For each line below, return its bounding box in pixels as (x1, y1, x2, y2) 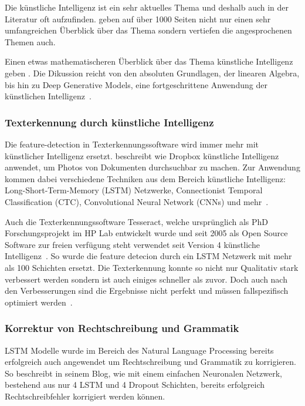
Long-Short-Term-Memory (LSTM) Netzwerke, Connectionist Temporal (5, 184, 263, 196)
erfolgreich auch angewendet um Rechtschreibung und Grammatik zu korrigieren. (5, 355, 296, 368)
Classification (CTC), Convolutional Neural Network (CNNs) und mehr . (5, 195, 269, 207)
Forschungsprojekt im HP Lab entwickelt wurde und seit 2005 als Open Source (5, 227, 288, 239)
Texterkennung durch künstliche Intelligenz (5, 115, 214, 129)
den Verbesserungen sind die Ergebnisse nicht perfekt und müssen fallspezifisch (5, 284, 289, 297)
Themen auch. (5, 35, 56, 48)
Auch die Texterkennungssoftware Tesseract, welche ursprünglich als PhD (5, 215, 269, 227)
